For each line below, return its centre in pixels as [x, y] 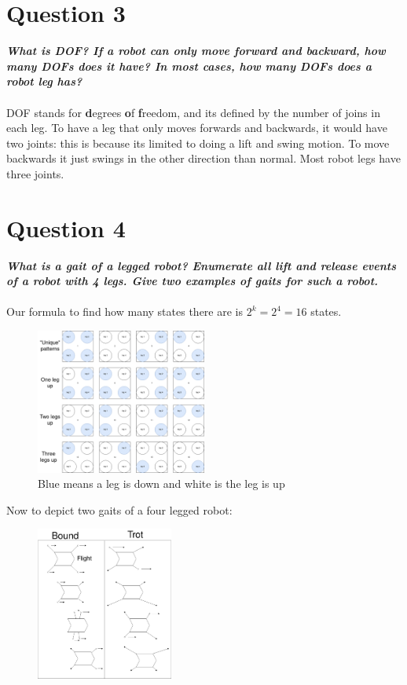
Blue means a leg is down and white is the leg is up [161, 484]
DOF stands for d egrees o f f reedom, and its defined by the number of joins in [193, 112]
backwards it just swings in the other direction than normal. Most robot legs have [203, 158]
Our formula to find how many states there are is [125, 311]
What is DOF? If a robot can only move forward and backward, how [196, 51]
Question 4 [66, 227]
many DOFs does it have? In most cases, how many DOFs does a [189, 66]
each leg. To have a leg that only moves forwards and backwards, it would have [197, 128]
